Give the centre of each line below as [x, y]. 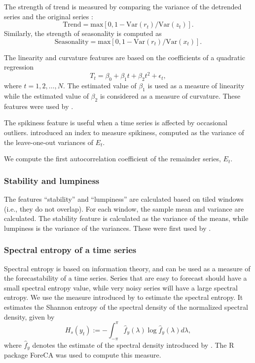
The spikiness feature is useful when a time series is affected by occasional [116, 123]
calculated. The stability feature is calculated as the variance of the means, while [126, 218]
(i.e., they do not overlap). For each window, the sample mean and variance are [124, 208]
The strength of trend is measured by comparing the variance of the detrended [123, 6]
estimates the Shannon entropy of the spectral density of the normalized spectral [126, 307]
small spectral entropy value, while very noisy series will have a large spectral [121, 287]
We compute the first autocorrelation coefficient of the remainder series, [112, 159]
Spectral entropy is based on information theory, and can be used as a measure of [127, 268]
